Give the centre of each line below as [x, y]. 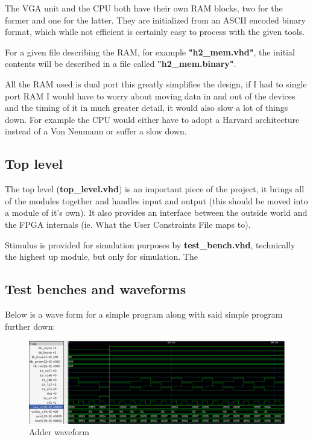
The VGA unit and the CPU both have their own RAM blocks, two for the [144, 8]
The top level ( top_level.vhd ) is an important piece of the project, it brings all [155, 189]
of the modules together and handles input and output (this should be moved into [156, 200]
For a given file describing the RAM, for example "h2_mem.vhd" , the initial [150, 52]
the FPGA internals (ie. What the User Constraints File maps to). [128, 224]
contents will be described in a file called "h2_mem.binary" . [121, 64]
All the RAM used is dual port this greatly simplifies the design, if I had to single [156, 83]
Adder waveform [59, 432]
